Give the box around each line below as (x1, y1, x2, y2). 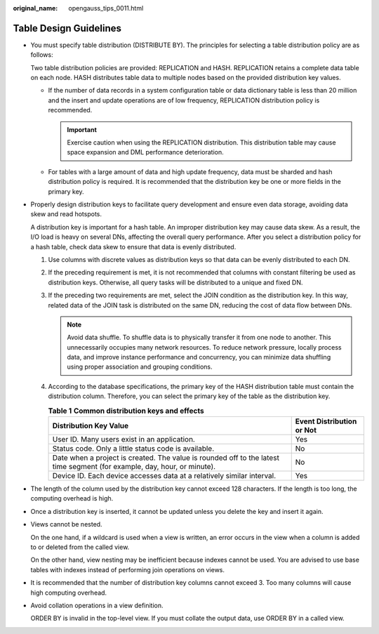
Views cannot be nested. (30, 520, 102, 529)
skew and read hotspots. (30, 210, 102, 218)
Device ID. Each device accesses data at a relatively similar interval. (52, 471, 277, 480)
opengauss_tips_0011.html (68, 4, 144, 12)
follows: (30, 51, 53, 59)
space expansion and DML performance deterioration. (67, 148, 224, 157)
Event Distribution (295, 416, 357, 426)
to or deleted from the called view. (30, 543, 130, 551)
